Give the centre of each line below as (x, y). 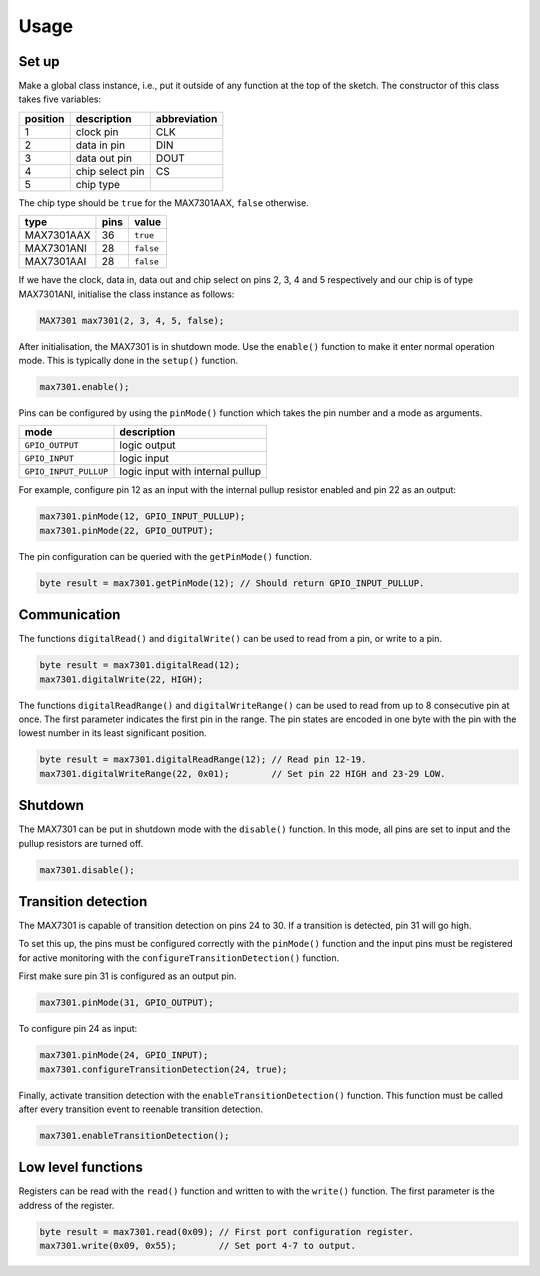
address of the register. (66, 1205)
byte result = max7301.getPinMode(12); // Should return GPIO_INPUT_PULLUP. (232, 583)
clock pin (97, 132)
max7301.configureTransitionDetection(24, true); (163, 1069)
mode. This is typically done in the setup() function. (128, 360)
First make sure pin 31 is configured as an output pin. (127, 976)
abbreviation (186, 118)
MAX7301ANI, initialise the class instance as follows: (126, 294)
